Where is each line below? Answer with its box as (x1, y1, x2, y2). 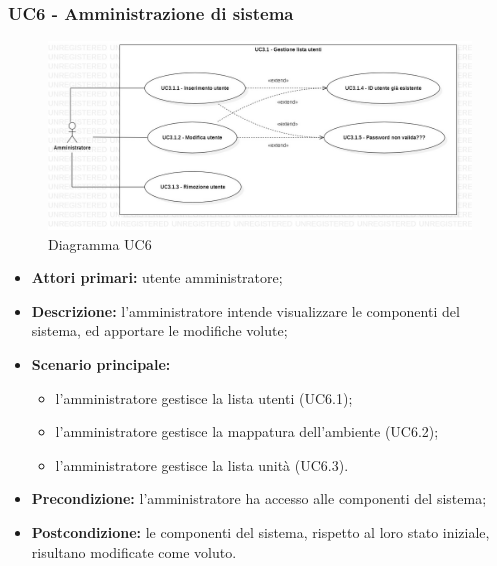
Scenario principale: (31, 354, 171, 374)
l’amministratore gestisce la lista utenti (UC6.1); (55, 387, 353, 408)
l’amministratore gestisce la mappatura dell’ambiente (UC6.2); (55, 421, 439, 442)
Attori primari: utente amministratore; (31, 267, 283, 288)
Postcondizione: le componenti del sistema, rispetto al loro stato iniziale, (31, 521, 490, 542)
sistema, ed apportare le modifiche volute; (31, 320, 288, 341)
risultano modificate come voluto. (31, 541, 237, 562)
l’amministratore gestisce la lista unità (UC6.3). (55, 454, 349, 475)
